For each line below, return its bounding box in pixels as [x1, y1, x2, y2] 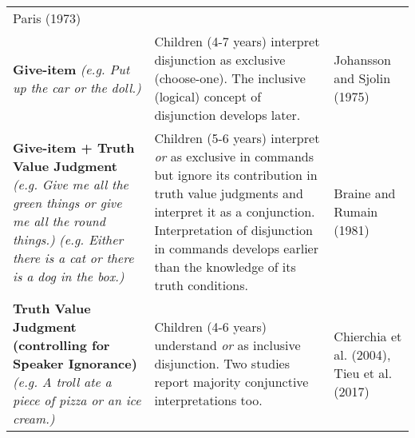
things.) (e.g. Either [13, 229, 124, 249]
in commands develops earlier [154, 239, 318, 257]
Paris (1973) [13, 9, 81, 27]
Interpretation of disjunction [154, 221, 313, 239]
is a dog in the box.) [13, 266, 125, 285]
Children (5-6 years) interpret [154, 129, 320, 147]
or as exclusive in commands [154, 147, 314, 165]
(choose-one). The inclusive [154, 69, 306, 87]
